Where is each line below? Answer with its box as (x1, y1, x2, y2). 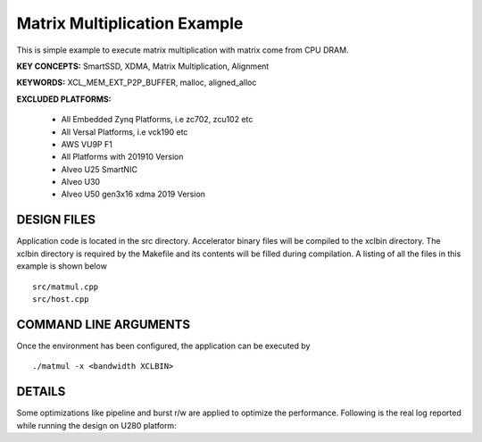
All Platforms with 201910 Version (61, 152, 184, 163)
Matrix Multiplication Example (16, 13, 244, 33)
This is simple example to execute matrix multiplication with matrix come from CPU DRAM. (16, 45, 349, 55)
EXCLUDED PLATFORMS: (16, 94, 112, 104)
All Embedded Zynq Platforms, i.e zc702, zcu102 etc (61, 114, 253, 125)
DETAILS (16, 384, 66, 399)
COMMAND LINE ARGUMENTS (16, 317, 191, 332)
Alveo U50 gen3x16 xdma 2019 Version (61, 188, 205, 200)
